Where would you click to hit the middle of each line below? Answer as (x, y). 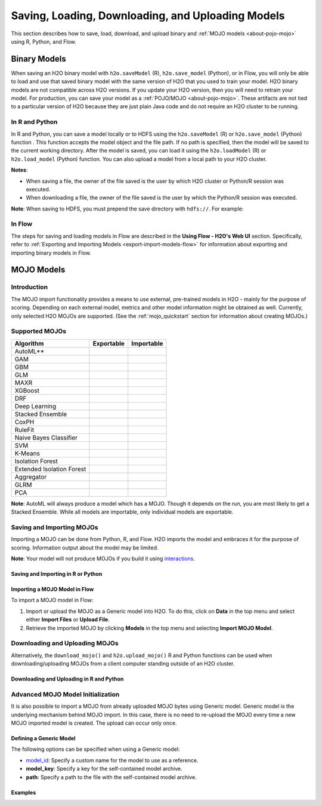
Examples (24, 792)
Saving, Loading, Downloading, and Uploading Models (148, 16)
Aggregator (31, 477)
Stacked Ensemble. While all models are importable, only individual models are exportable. (122, 512)
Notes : (19, 170)
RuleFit (24, 429)
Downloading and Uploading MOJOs (65, 643)
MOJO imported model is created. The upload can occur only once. (94, 723)
